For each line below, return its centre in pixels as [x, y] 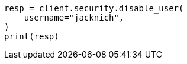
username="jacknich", [74, 18]
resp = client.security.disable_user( [94, 8]
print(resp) [32, 36]
